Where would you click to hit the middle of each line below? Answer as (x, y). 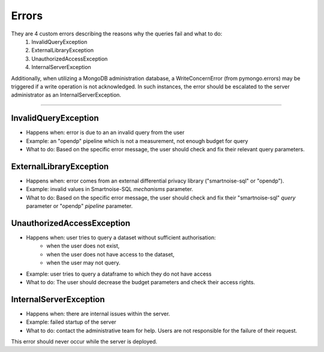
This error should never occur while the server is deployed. (84, 341)
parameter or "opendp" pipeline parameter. (79, 206)
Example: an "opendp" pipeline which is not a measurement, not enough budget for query (137, 141)
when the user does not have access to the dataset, (110, 254)
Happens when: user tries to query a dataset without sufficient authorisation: (121, 237)
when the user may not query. (83, 263)
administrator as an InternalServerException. (66, 95)
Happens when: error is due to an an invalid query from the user (105, 133)
